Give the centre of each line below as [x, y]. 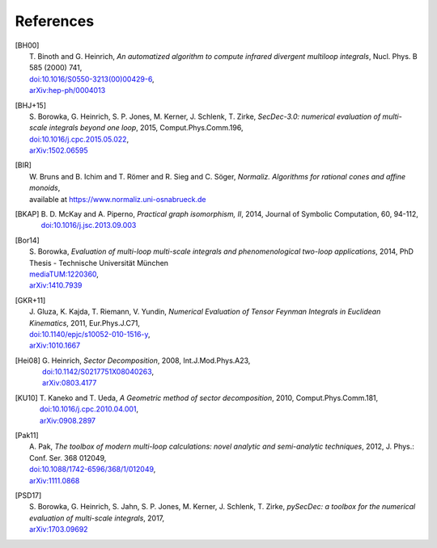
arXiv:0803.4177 [69, 383]
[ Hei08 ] [28, 360]
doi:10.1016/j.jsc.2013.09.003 [89, 226]
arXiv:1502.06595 [59, 150]
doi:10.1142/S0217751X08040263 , [98, 372]
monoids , [45, 188]
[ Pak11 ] [27, 436]
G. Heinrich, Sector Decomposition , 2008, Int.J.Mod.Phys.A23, [146, 360]
